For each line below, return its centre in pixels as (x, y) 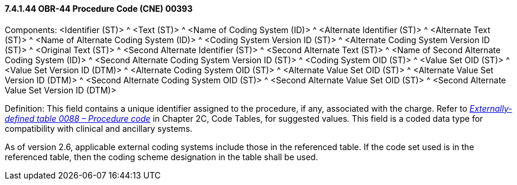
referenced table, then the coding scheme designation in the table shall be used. (161, 157)
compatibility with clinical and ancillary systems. (99, 128)
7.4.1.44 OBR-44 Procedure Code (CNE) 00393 (99, 9)
